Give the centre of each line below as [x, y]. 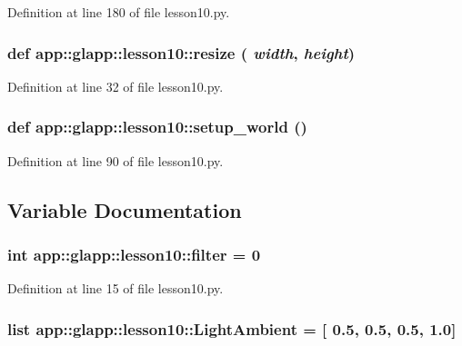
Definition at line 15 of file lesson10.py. [115, 288]
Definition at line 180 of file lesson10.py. [119, 12]
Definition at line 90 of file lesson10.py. [115, 160]
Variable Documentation [125, 209]
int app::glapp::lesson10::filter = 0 [134, 254]
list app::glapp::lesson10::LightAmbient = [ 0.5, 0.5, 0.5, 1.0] [232, 328]
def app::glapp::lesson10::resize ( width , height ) [181, 52]
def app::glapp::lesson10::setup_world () [157, 127]
